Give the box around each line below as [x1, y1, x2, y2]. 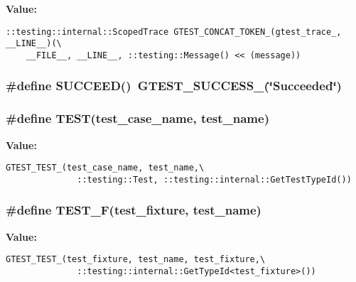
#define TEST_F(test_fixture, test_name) [6, 201, 261, 219]
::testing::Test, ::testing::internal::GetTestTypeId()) [77, 174, 352, 185]
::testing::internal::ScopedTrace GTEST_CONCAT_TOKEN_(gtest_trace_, [6, 26, 342, 37]
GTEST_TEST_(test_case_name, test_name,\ [6, 163, 205, 173]
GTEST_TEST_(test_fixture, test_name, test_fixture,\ [6, 254, 266, 265]
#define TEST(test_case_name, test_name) [6, 109, 269, 127]
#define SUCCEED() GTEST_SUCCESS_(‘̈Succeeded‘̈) [6, 77, 342, 94]
